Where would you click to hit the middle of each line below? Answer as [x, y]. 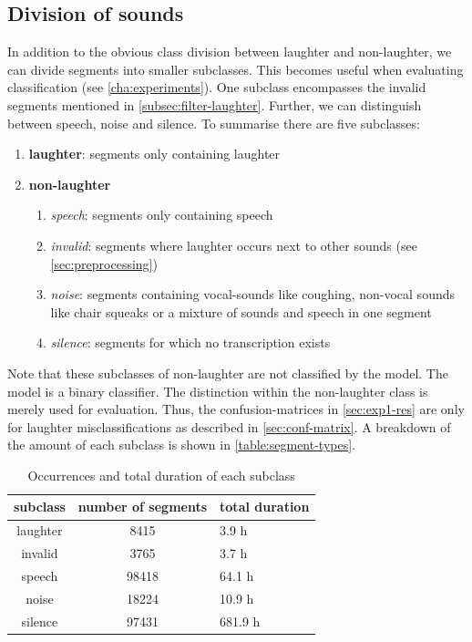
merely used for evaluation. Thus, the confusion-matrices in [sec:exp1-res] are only [236, 409]
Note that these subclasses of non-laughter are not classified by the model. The [228, 373]
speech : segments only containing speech [162, 215]
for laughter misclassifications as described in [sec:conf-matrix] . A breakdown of [229, 426]
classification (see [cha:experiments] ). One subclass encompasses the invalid [217, 87]
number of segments [143, 507]
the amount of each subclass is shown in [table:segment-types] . [182, 445]
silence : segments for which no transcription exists [190, 342]
